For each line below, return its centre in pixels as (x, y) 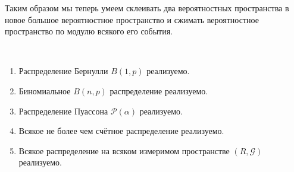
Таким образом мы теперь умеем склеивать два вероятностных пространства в (147, 8)
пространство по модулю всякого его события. (89, 31)
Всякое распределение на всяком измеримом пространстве (124, 150)
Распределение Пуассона (63, 111)
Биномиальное (45, 90)
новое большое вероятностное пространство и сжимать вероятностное (132, 19)
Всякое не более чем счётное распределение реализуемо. (121, 131)
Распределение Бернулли (63, 71)
